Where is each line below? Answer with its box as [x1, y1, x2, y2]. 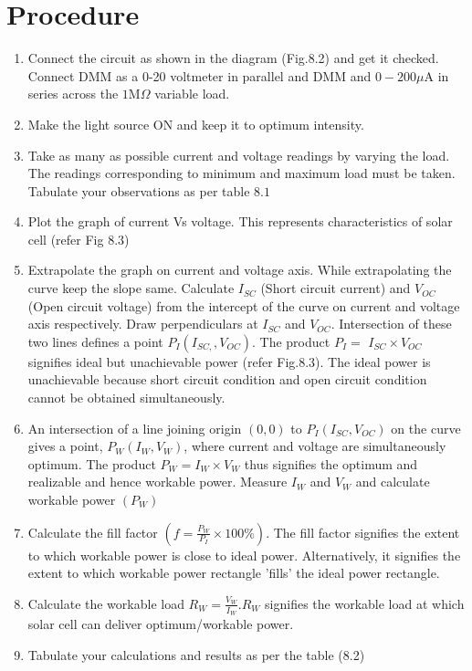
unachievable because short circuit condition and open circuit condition [27, 370, 427, 389]
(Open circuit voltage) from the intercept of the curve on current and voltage [27, 296, 460, 315]
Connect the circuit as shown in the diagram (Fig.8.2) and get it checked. [27, 48, 439, 68]
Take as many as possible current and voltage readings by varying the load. [27, 145, 450, 164]
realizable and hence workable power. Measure [27, 472, 288, 491]
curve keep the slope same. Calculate [27, 278, 235, 298]
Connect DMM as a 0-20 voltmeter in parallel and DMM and [27, 66, 372, 85]
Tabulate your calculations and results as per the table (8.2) [27, 645, 365, 664]
